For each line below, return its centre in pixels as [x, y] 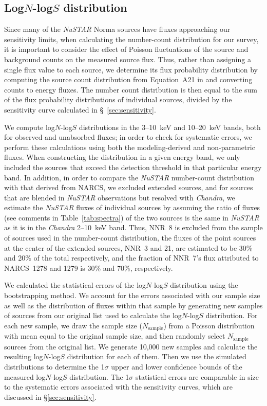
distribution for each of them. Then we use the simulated [157, 356]
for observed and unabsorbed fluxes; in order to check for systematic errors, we [128, 137]
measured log [25, 376]
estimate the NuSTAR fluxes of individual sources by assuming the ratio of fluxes [132, 207]
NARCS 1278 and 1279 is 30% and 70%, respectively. [89, 267]
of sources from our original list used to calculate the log [93, 315]
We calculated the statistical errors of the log [75, 285]
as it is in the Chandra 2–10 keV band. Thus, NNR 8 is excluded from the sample [133, 227]
